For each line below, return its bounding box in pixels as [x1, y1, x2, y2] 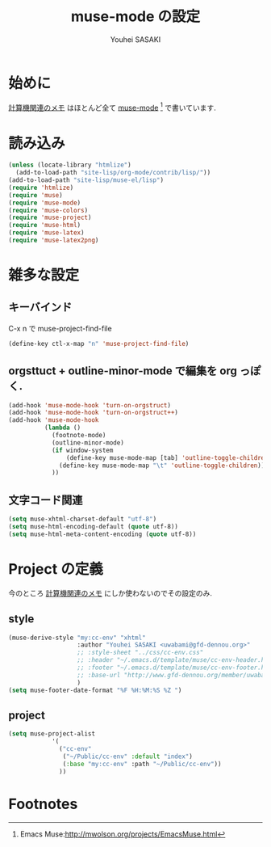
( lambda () [44, 423, 81, 432]
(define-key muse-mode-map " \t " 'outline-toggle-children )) [59, 461, 265, 470]
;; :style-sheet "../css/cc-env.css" [77, 648, 204, 657]
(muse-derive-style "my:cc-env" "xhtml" [8, 634, 147, 642]
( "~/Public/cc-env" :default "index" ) [62, 752, 194, 761]
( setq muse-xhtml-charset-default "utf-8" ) [8, 515, 157, 524]
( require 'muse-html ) [8, 221, 81, 230]
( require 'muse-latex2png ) [8, 236, 99, 245]
